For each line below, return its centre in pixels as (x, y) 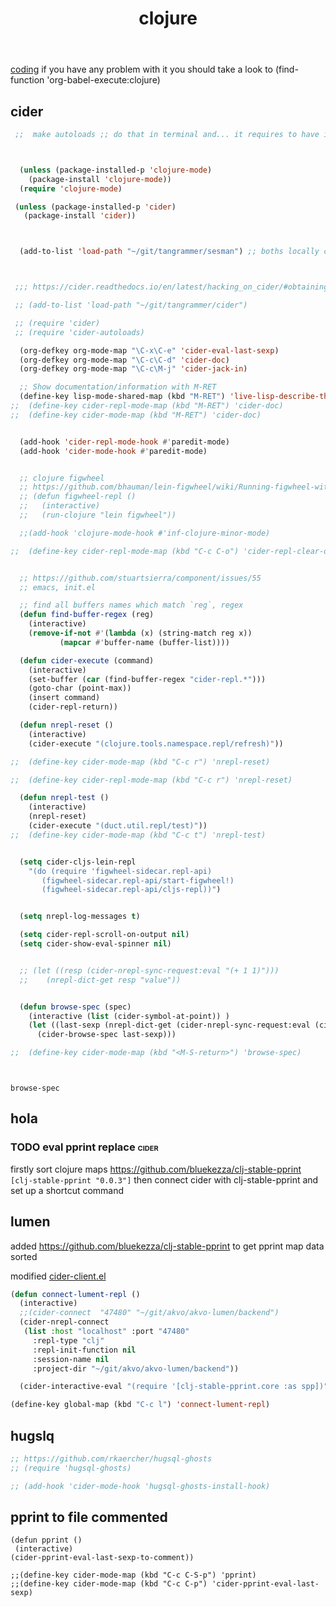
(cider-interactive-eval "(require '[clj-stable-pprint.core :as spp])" (174, 1387)
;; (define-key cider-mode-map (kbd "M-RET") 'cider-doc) (136, 415)
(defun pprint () (46, 1540)
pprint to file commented (89, 1517)
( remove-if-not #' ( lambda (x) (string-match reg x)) (140, 633)
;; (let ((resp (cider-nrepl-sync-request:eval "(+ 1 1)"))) (149, 970)
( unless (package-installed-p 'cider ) (95, 207)
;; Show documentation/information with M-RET (118, 387)
